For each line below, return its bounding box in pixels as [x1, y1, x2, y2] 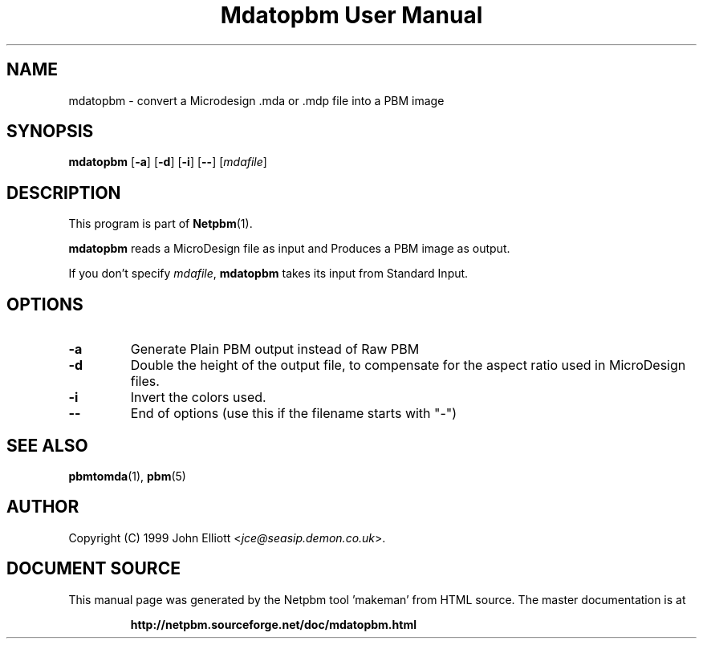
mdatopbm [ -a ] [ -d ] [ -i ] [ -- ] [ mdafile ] [68, 155, 267, 169]
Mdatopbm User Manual [220, 2, 483, 29]
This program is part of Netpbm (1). [68, 217, 253, 231]
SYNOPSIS [6, 121, 94, 142]
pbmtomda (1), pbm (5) [68, 469, 186, 483]
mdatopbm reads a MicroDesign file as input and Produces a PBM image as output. [68, 241, 510, 256]
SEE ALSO [6, 435, 88, 456]
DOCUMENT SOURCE [6, 558, 181, 579]
